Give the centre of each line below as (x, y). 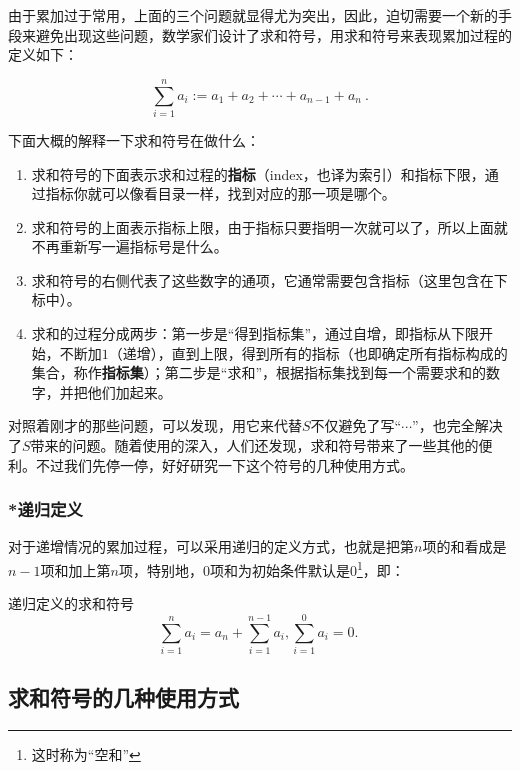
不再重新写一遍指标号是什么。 (129, 246)
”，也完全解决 (457, 425)
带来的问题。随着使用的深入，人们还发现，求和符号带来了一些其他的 (254, 445)
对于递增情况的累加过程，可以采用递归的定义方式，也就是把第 (211, 546)
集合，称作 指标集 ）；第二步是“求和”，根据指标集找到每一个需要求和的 (259, 372)
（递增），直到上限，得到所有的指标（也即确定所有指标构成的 (308, 352)
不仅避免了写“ (356, 425)
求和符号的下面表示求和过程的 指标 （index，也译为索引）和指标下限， (258, 173)
